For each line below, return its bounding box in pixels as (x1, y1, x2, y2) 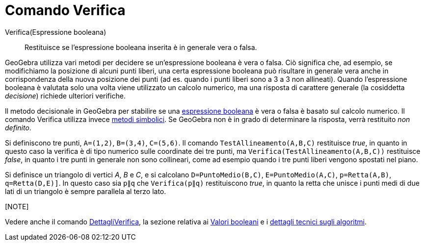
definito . (5, 123, 31, 132)
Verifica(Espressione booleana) (5, 27, 106, 36)
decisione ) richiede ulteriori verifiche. (5, 91, 126, 100)
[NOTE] (5, 202, 29, 211)
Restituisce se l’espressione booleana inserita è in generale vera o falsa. (25, 43, 257, 51)
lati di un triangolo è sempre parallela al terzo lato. (5, 187, 166, 196)
